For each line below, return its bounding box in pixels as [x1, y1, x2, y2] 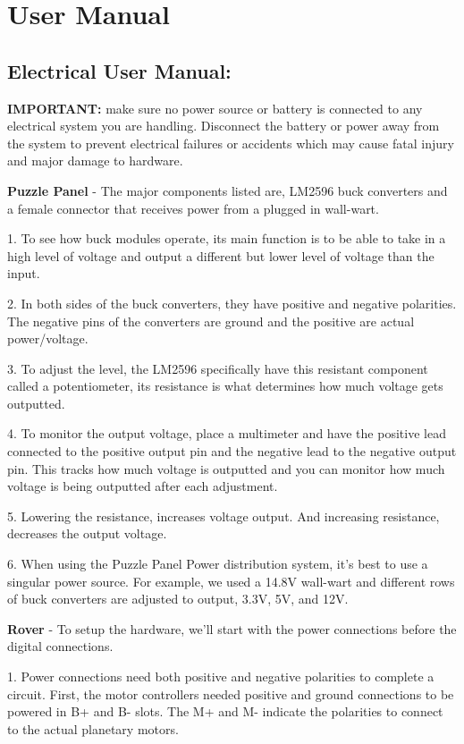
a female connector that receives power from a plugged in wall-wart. [7, 199, 379, 217]
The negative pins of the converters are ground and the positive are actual [7, 311, 415, 330]
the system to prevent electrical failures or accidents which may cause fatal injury [7, 133, 454, 152]
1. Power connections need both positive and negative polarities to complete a [7, 667, 434, 686]
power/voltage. [7, 329, 89, 348]
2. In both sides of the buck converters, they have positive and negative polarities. [7, 293, 457, 312]
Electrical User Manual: [7, 56, 232, 84]
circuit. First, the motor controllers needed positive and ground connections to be [7, 684, 454, 703]
